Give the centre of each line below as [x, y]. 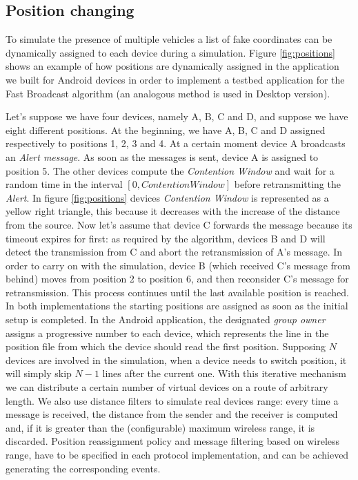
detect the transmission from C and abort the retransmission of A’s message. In [174, 252]
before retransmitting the [287, 184]
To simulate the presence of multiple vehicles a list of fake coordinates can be [169, 39]
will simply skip [39, 373]
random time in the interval [64, 184]
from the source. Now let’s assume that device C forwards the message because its [179, 224]
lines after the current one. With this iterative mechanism [225, 373]
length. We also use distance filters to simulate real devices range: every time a [172, 400]
